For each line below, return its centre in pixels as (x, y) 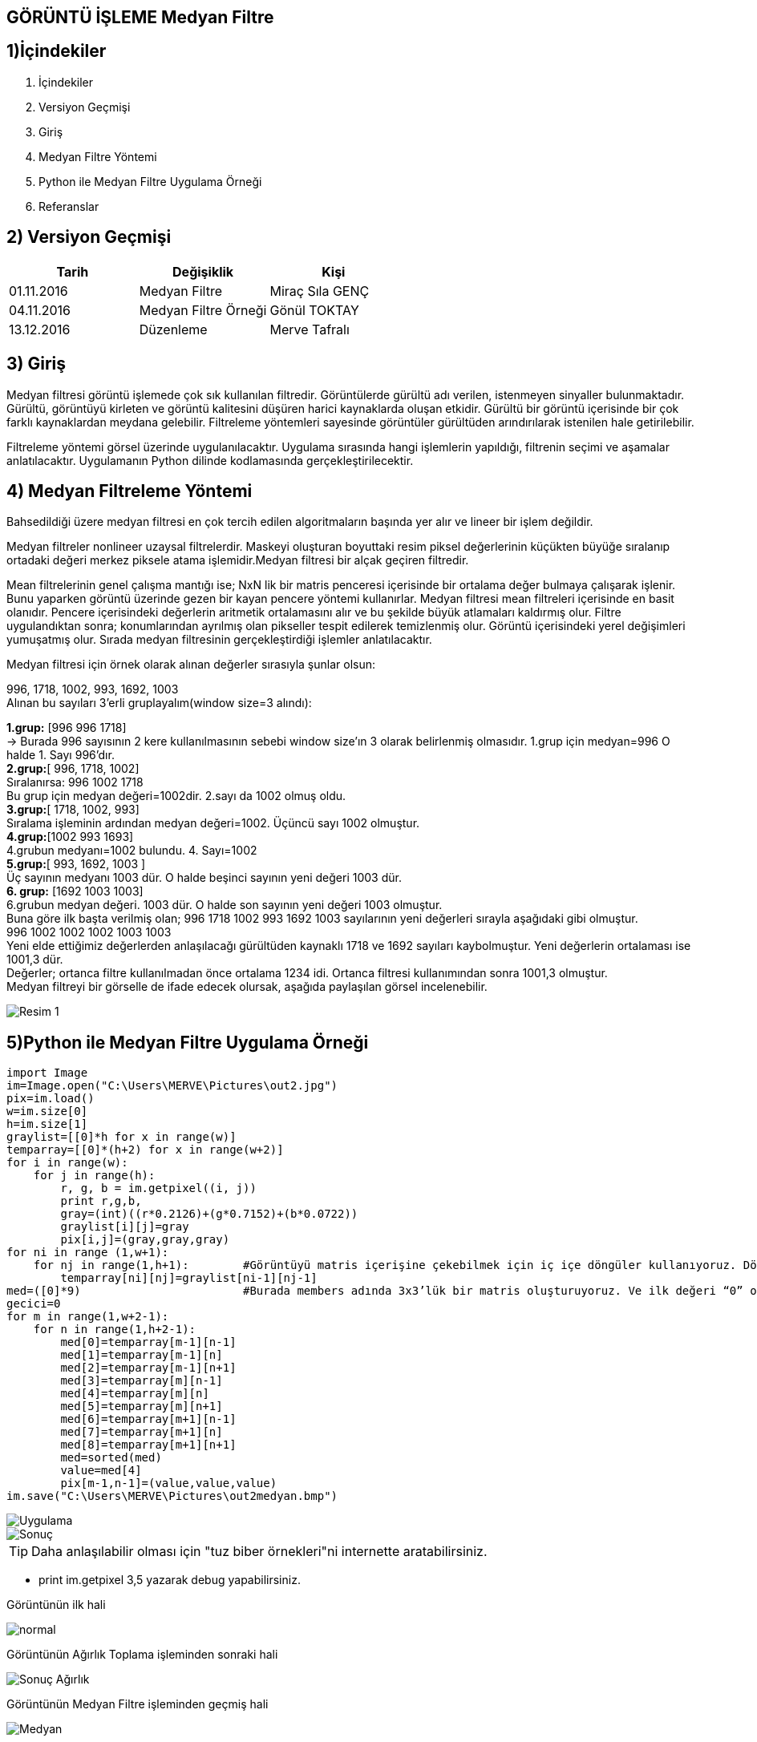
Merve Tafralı (310, 329)
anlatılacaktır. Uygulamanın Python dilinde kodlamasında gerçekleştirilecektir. (210, 460)
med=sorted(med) (111, 1458)
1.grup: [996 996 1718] (67, 728)
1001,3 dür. (35, 960)
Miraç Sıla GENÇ (320, 291)
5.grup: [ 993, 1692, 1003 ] (76, 864)
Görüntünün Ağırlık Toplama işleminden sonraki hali (142, 1655)
